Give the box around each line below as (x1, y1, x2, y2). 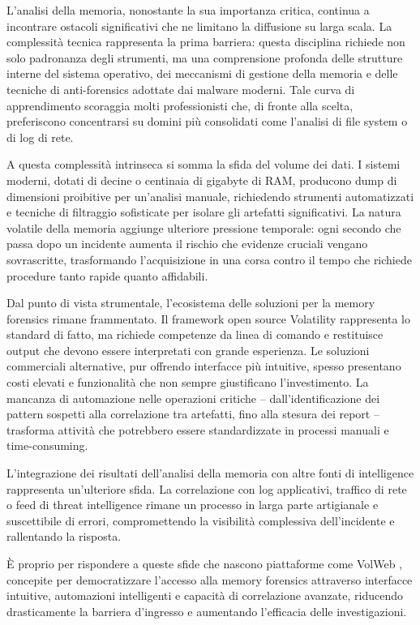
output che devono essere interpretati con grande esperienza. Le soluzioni (6, 341, 370, 358)
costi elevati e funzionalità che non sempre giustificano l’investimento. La (6, 374, 369, 391)
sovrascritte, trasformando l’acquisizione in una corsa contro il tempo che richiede (6, 250, 412, 268)
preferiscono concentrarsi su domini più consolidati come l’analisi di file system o (6, 113, 408, 130)
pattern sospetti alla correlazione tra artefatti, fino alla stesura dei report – (6, 405, 379, 422)
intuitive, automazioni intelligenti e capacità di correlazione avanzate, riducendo (6, 587, 403, 604)
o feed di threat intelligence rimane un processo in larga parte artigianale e (6, 496, 379, 513)
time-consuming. (6, 437, 88, 454)
